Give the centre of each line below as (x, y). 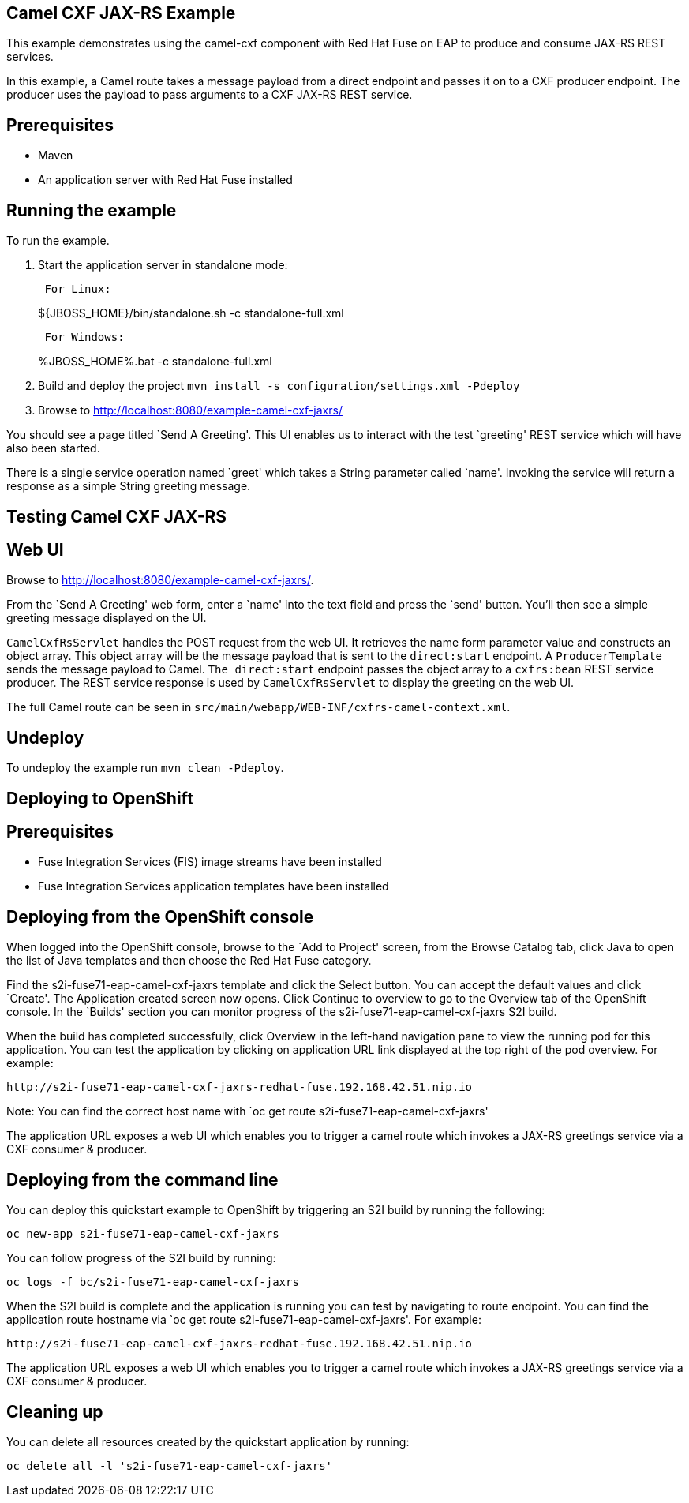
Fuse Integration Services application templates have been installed (213, 886)
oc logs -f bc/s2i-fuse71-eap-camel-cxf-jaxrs (153, 1282)
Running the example (92, 210)
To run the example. (58, 241)
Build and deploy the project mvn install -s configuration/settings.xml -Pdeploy (279, 386)
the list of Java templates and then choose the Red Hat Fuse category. (189, 961)
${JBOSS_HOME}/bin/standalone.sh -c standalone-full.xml (191, 313)
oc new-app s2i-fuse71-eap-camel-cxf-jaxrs (143, 1234)
